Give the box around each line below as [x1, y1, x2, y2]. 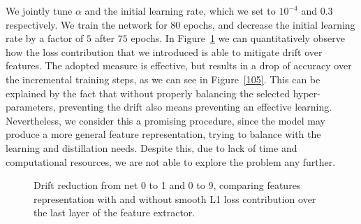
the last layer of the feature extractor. [34, 205, 196, 220]
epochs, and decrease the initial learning [183, 17, 355, 31]
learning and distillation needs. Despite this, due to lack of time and [6, 140, 297, 155]
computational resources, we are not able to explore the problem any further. [6, 154, 336, 169]
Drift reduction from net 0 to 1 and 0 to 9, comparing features [34, 178, 301, 192]
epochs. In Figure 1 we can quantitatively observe [131, 31, 345, 45]
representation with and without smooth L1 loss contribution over [34, 191, 316, 206]
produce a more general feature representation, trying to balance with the [6, 127, 321, 141]
